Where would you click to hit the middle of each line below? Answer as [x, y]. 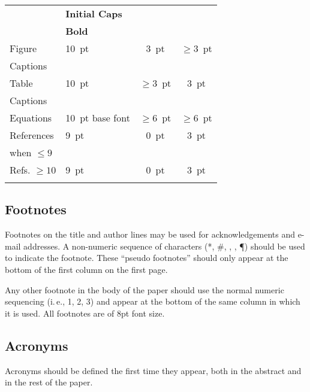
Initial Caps [94, 13]
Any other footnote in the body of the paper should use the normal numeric [145, 289]
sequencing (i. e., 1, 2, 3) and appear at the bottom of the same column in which [153, 301]
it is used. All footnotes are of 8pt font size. [85, 313]
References [32, 135]
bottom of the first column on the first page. [86, 269]
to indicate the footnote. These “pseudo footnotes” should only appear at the [147, 258]
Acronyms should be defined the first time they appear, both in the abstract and [153, 370]
